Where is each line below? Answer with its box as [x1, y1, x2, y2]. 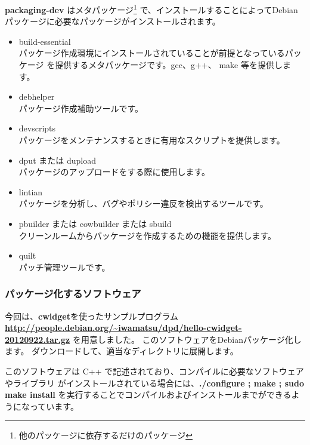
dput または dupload [18, 154, 96, 166]
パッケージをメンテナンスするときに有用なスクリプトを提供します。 [18, 134, 285, 146]
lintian [18, 185, 43, 198]
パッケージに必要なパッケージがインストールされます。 [5, 15, 221, 27]
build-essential [18, 35, 71, 47]
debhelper [18, 90, 55, 103]
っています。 [29, 400, 79, 412]
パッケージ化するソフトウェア [5, 286, 141, 301]
